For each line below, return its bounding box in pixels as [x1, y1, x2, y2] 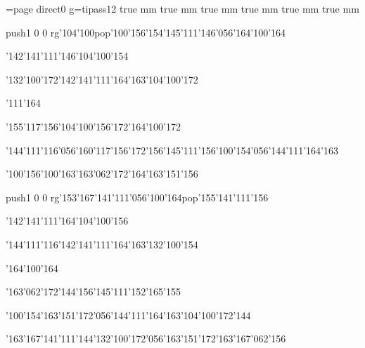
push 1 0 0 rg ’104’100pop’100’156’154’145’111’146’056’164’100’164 [6, 25, 286, 39]
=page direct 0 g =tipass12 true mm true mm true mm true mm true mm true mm [6, 1, 359, 15]
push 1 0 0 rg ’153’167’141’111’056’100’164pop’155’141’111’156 [6, 189, 269, 204]
